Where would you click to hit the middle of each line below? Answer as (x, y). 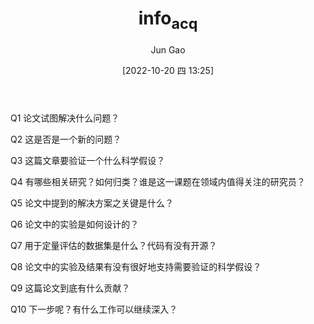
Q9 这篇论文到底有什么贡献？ (70, 288)
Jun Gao (168, 49)
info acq (168, 20)
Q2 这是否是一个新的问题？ (66, 139)
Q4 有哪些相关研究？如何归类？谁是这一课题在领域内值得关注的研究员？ (158, 181)
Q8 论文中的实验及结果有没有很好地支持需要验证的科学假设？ (136, 266)
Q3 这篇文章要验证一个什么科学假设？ (88, 160)
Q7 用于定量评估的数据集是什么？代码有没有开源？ (114, 245)
